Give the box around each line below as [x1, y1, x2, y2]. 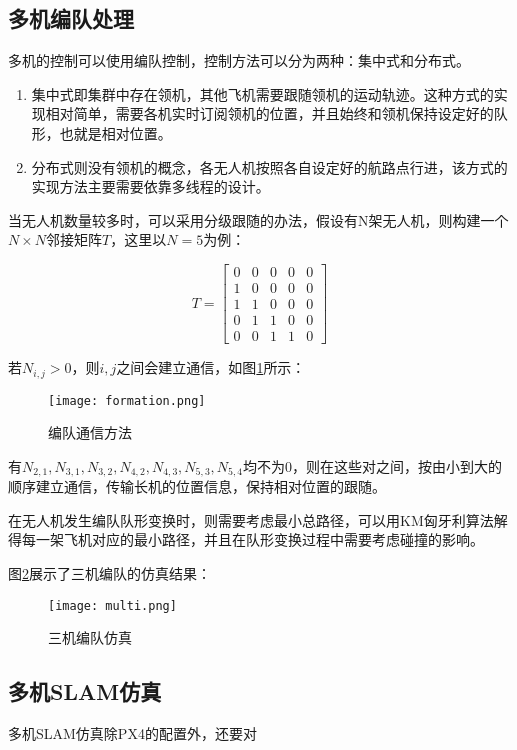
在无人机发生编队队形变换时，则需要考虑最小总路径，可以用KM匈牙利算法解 [8, 509, 508, 530]
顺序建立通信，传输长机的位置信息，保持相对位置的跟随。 [8, 476, 386, 497]
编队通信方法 [48, 422, 132, 443]
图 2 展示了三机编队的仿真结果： [8, 563, 211, 584]
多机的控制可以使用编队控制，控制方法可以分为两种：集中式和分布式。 [8, 50, 470, 71]
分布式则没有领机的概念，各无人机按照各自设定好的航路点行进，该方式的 [31, 156, 508, 177]
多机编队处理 [8, 3, 134, 34]
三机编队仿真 [48, 627, 132, 648]
